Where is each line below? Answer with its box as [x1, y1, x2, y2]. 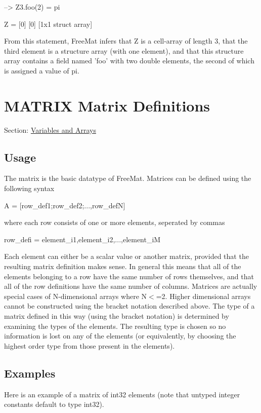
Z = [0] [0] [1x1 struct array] [4, 18, 93, 29]
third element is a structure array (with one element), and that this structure [4, 45, 244, 56]
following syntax [4, 183, 55, 194]
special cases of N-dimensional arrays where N [4, 290, 147, 301]
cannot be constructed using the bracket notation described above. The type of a [4, 301, 255, 311]
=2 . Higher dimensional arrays [156, 290, 251, 301]
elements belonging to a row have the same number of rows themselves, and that [4, 271, 254, 281]
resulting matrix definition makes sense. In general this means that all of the [4, 261, 241, 272]
